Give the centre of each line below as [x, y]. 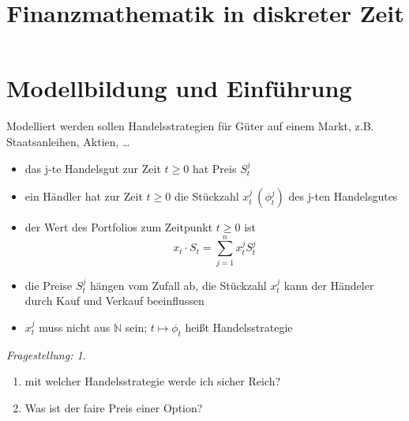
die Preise [49, 285]
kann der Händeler [329, 285]
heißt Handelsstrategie [239, 327]
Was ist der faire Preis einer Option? [114, 407]
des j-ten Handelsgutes [343, 196]
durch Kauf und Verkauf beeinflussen [114, 301]
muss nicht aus [75, 327]
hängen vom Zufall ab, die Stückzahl [178, 285]
